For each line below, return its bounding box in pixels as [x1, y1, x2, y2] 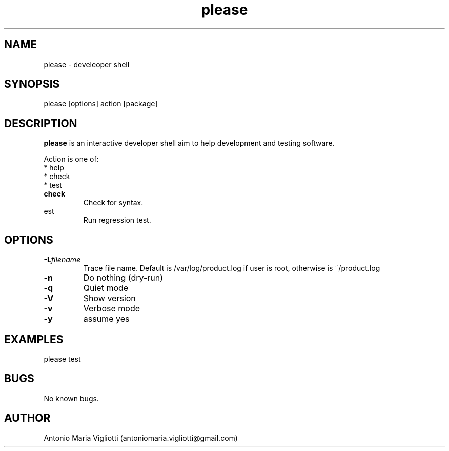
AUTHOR [4, 411, 51, 425]
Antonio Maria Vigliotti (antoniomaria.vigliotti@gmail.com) [44, 433, 238, 442]
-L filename [44, 255, 81, 264]
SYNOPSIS [4, 77, 60, 91]
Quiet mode [83, 283, 129, 293]
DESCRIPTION [4, 116, 77, 130]
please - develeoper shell [44, 60, 130, 69]
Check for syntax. [83, 198, 144, 207]
